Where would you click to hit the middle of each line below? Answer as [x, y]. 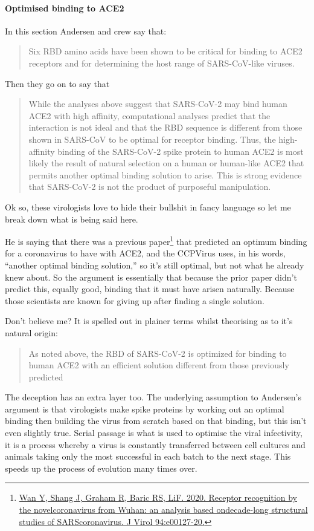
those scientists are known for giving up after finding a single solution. [135, 300]
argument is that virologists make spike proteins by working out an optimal [145, 409]
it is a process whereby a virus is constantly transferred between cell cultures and [155, 444]
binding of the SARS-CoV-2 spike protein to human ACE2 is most [181, 151]
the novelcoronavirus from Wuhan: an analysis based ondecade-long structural [163, 510]
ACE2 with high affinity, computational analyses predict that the [149, 115]
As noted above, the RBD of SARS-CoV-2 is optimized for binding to [158, 353]
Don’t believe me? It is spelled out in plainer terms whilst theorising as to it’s [149, 321]
